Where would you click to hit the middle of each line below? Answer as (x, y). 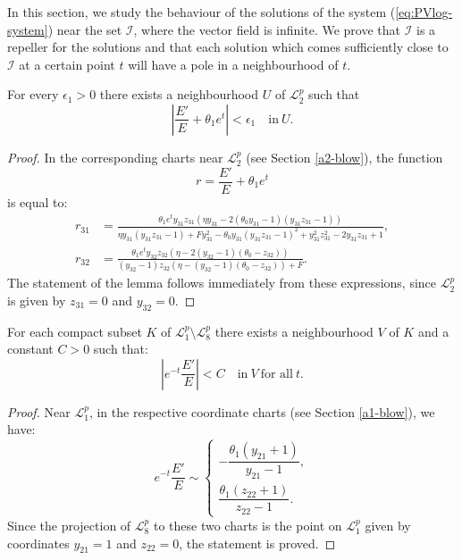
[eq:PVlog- (424, 12)
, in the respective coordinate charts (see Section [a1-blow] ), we (262, 411)
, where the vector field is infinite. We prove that (267, 29)
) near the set (85, 29)
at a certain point (67, 64)
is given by (37, 300)
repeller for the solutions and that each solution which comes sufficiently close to (228, 47)
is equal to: (38, 201)
